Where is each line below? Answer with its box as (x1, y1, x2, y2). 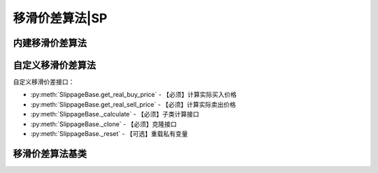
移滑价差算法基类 (13, 147, 87, 160)
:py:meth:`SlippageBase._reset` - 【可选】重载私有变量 (30, 130, 188, 138)
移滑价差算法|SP (13, 10, 108, 26)
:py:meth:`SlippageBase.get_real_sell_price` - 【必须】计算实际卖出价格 (30, 100, 237, 108)
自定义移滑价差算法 (13, 59, 96, 71)
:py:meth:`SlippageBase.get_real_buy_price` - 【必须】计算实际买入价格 (30, 91, 237, 99)
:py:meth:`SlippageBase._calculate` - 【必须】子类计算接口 (30, 110, 199, 119)
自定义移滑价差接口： (13, 77, 75, 86)
